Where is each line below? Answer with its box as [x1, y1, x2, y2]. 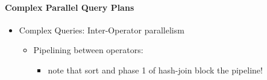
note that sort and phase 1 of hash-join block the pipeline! [48, 63, 263, 76]
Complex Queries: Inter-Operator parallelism [19, 23, 184, 36]
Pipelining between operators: [33, 44, 143, 56]
